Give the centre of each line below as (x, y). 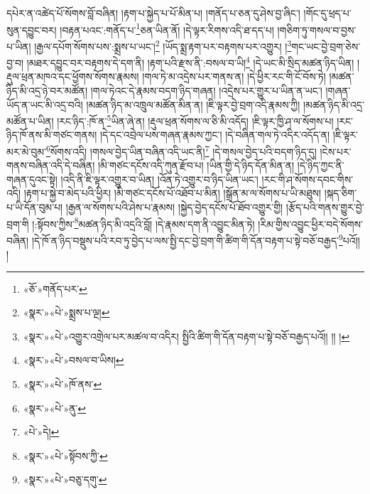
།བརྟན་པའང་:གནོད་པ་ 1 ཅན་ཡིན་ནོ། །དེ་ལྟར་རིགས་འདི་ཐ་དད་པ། (167, 28)
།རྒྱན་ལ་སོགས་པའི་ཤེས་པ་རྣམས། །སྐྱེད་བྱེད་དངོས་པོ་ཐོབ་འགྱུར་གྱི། (174, 207)
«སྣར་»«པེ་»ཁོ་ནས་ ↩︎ (62, 384)
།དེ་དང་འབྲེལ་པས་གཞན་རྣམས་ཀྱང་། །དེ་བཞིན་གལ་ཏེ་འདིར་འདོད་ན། (215, 135)
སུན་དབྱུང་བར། (32, 29)
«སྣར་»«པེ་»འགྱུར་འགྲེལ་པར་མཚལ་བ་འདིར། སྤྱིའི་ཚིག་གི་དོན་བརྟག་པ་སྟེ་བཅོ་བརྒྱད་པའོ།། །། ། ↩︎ (186, 336)
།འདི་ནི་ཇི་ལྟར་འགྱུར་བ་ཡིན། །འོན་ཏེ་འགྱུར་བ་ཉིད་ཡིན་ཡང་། (159, 179)
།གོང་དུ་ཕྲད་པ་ (327, 13)
